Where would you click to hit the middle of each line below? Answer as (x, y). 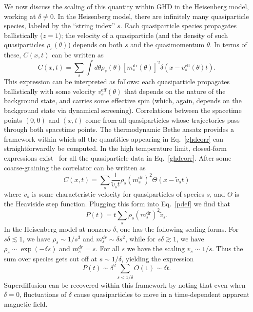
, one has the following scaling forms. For (177, 229)
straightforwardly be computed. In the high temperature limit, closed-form (115, 148)
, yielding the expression (158, 259)
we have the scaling (156, 248)
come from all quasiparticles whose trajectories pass (163, 119)
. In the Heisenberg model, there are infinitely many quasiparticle (151, 16)
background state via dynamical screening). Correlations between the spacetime (123, 110)
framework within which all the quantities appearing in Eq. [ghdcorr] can (114, 138)
